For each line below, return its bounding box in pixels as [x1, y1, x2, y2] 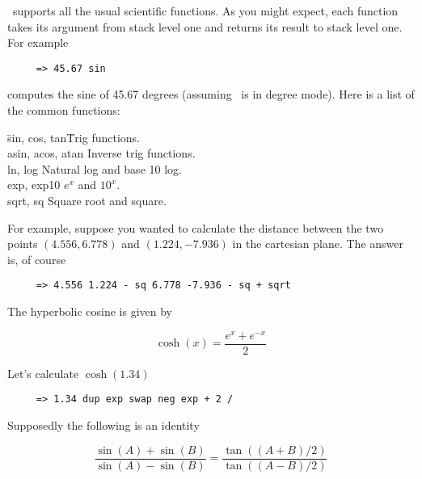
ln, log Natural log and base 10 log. [7, 160, 182, 177]
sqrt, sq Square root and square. [7, 192, 167, 208]
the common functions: [7, 102, 120, 119]
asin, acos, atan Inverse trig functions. [7, 145, 196, 162]
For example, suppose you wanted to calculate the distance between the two [7, 219, 384, 236]
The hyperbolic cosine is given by [7, 303, 172, 320]
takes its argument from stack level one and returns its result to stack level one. [7, 18, 403, 35]
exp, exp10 [7, 176, 61, 193]
